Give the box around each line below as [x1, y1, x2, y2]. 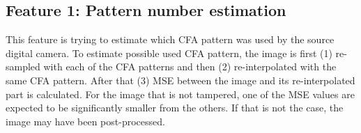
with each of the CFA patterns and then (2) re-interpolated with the [43, 59, 337, 74]
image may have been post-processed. [6, 114, 165, 128]
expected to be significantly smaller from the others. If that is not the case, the [6, 100, 344, 115]
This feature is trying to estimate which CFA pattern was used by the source [6, 32, 335, 47]
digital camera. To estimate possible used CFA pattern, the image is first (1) [6, 45, 332, 60]
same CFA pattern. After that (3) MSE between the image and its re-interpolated [6, 72, 355, 87]
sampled [6, 59, 40, 74]
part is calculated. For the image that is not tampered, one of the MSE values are [6, 86, 355, 101]
